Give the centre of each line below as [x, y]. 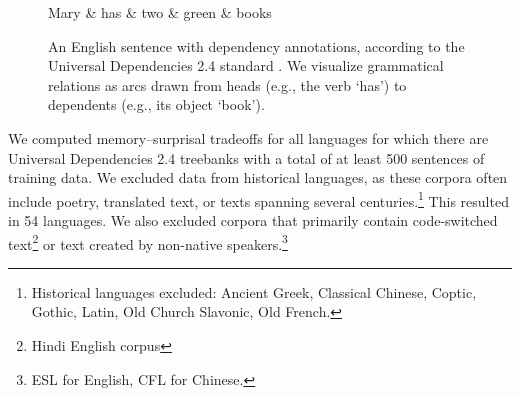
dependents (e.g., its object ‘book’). [156, 104]
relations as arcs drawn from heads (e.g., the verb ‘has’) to [227, 84]
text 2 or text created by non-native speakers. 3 [148, 242]
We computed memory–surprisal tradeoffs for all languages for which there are [248, 137]
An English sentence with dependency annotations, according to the [256, 45]
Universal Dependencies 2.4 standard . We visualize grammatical [246, 65]
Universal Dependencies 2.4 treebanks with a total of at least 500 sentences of [246, 157]
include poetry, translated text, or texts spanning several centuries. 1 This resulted [258, 199]
